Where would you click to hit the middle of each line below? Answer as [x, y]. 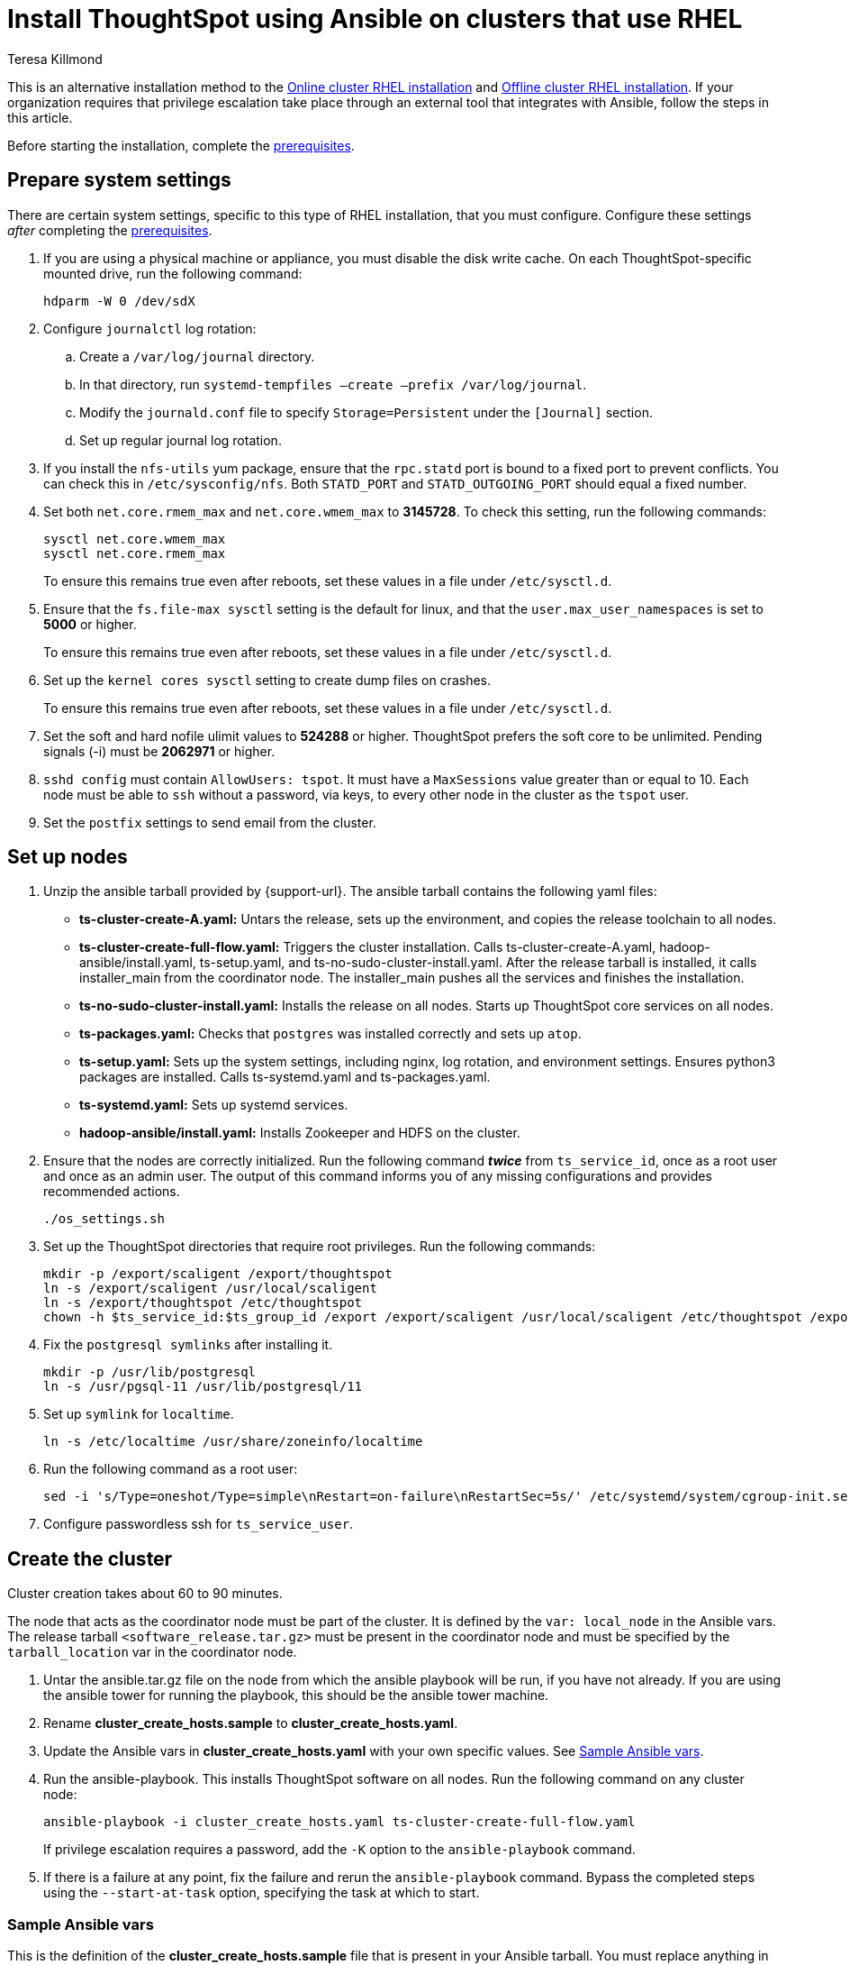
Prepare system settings [119, 180]
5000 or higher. [90, 624]
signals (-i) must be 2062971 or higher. [159, 751]
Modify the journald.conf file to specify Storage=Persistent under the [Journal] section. [366, 412]
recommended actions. [112, 1192]
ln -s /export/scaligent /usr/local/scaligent [210, 1289]
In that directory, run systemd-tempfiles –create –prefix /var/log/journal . [333, 384]
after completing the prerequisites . [110, 230]
